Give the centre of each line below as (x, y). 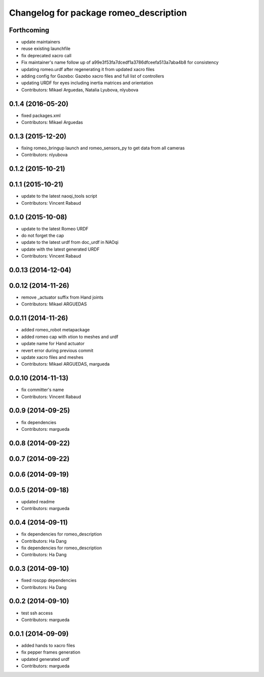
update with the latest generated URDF (60, 249)
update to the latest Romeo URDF (55, 229)
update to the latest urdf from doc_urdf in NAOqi (70, 242)
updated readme (38, 501)
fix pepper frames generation (51, 652)
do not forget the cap (43, 235)
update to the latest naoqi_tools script (59, 196)
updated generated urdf (45, 659)
